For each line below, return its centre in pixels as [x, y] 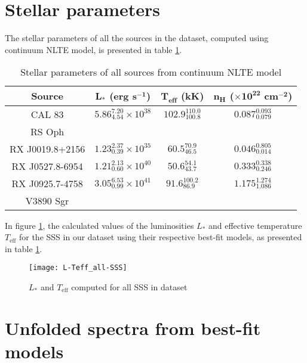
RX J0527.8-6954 [47, 166]
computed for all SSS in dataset [129, 286]
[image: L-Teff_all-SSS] [78, 268]
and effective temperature [255, 225]
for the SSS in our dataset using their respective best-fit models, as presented [160, 237]
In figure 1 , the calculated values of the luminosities [99, 225]
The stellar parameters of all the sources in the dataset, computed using [137, 38]
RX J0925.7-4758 [47, 183]
